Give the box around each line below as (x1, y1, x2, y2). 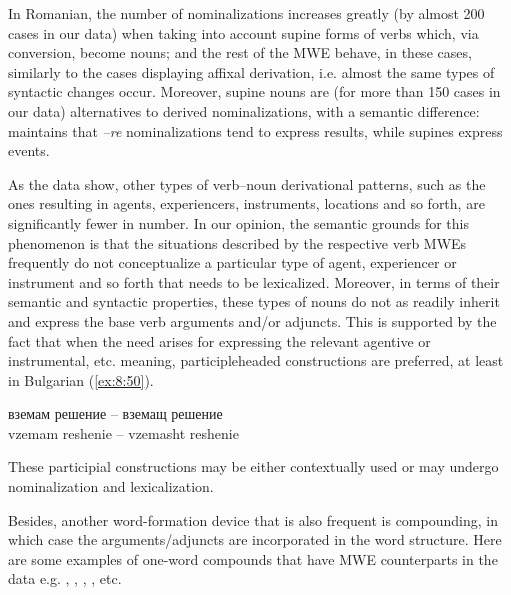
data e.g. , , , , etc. (8, 568, 122, 589)
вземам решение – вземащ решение (8, 403, 223, 424)
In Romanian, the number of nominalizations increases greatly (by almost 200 (8, 3, 485, 23)
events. (8, 140, 50, 161)
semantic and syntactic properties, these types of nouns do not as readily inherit (8, 291, 500, 312)
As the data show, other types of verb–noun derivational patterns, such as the (8, 173, 486, 194)
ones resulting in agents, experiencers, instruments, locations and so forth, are (8, 193, 485, 214)
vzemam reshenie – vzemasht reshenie (8, 422, 239, 443)
